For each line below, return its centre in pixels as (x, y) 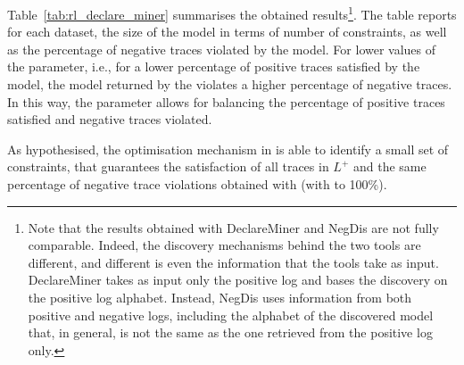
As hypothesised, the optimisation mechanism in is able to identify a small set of (228, 149)
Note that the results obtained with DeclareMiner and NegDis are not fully (233, 227)
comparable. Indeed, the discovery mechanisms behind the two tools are (224, 245)
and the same (389, 166)
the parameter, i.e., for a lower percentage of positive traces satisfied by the (214, 66)
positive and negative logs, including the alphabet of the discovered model (231, 315)
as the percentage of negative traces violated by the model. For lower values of (222, 49)
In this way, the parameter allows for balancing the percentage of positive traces (226, 101)
